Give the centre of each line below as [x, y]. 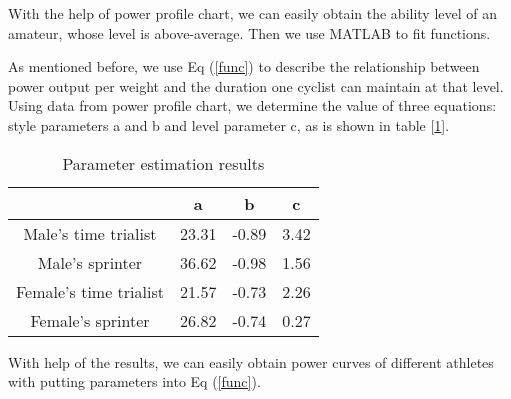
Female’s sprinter [90, 320]
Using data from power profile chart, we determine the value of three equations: [252, 105]
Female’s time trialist [90, 291]
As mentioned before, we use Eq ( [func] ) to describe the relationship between [244, 66]
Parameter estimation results [163, 163]
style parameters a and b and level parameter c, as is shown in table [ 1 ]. [229, 124]
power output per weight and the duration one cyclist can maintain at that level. [256, 85]
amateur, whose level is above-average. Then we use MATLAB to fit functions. [249, 32]
